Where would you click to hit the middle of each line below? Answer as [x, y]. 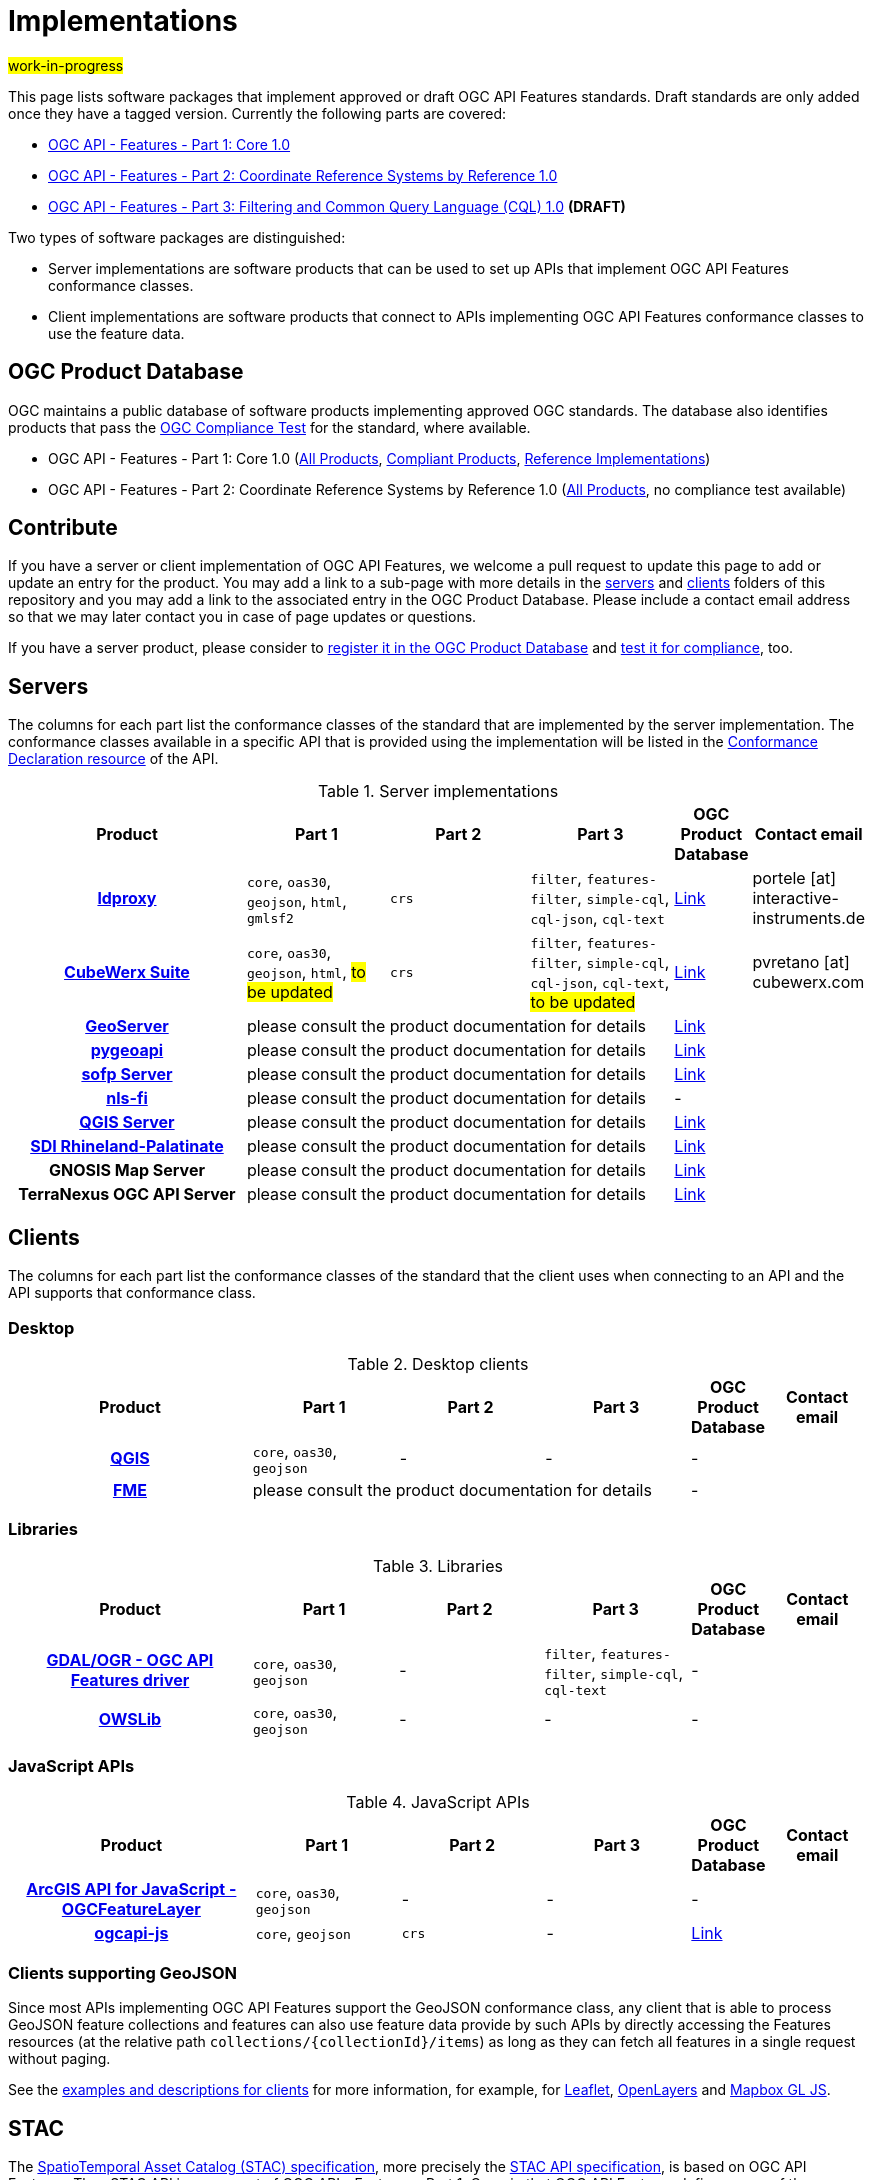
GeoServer [127, 1026]
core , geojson [303, 1933]
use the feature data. [116, 333]
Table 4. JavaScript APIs [438, 1802]
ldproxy [127, 898]
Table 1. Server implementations [438, 791]
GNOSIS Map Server [126, 1170]
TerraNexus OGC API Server [127, 1194]
